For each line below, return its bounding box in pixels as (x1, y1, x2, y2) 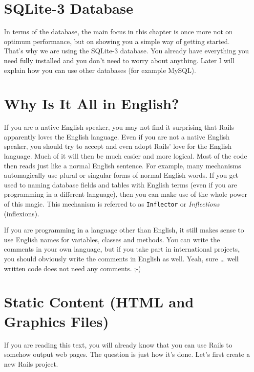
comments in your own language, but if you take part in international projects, (4, 244, 240, 254)
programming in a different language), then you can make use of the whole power (4, 189, 247, 199)
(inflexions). (4, 208, 40, 218)
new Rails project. (4, 358, 58, 369)
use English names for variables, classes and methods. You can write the (4, 234, 220, 244)
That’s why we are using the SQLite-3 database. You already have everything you (4, 46, 249, 56)
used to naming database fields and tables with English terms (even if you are (4, 179, 237, 189)
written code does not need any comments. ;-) (4, 263, 141, 273)
